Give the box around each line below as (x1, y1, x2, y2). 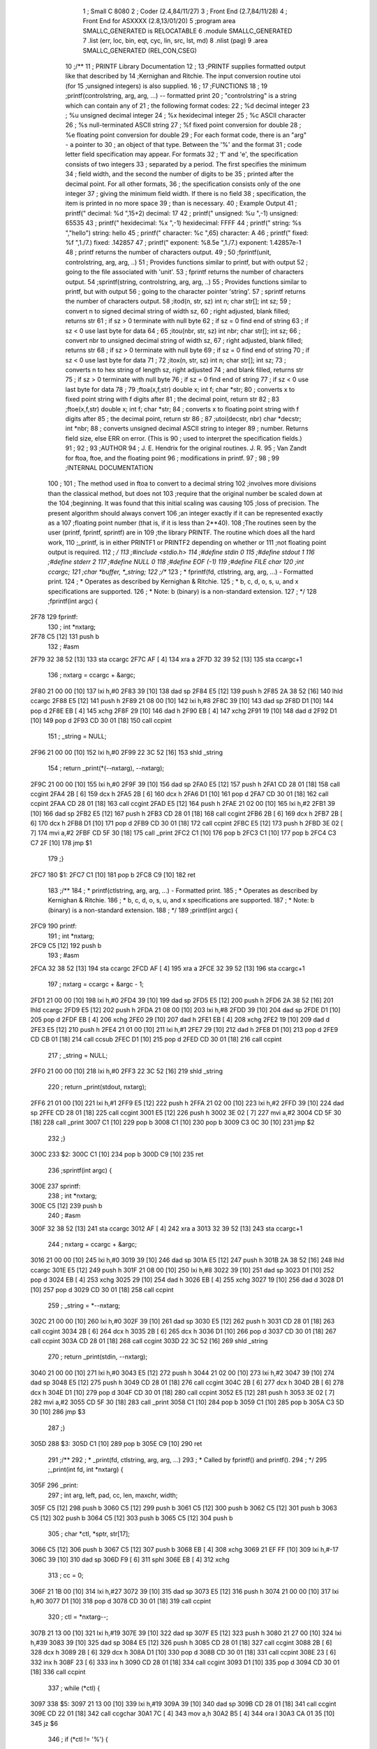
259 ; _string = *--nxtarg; (47, 1301, 121, 1310)
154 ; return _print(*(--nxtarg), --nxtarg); (47, 764, 165, 772)
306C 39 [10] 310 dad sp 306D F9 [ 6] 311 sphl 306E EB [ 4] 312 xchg (30, 1555, 230, 1564)
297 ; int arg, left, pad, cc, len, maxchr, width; (47, 1491, 178, 1499)
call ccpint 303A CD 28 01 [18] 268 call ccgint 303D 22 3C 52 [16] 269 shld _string (30, 1337, 268, 1345)
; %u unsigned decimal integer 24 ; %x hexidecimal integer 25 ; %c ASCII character (65, 111, 306, 119)
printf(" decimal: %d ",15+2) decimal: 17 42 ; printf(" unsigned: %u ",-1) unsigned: (65, 208, 298, 217)
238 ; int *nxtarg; (47, 1191, 97, 1200)
